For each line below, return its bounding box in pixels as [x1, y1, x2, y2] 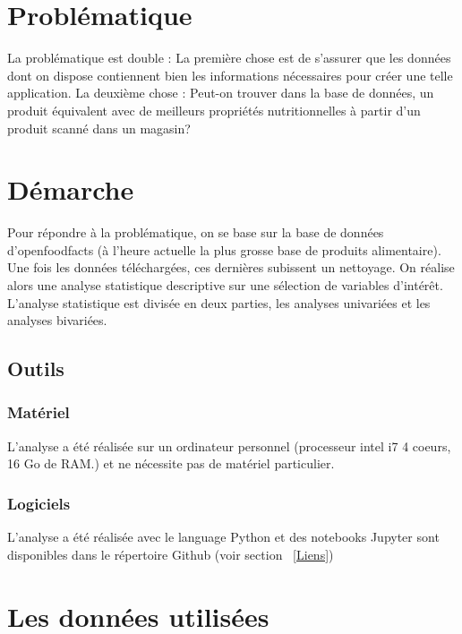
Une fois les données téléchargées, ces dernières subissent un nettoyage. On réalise [7, 258, 455, 277]
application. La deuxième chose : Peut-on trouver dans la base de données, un [7, 83, 434, 102]
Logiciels [7, 492, 71, 514]
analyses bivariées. [7, 311, 107, 330]
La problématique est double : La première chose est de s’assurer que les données [7, 48, 451, 67]
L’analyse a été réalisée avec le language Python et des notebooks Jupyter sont [7, 527, 440, 546]
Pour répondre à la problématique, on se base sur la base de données [7, 223, 384, 242]
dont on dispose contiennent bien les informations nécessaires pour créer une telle [7, 65, 453, 84]
